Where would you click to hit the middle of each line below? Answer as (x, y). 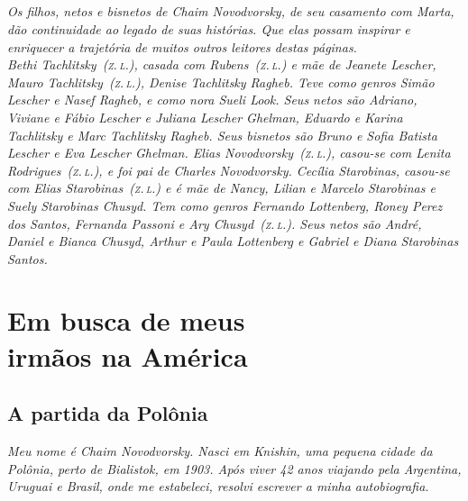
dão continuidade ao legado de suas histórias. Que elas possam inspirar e (209, 28)
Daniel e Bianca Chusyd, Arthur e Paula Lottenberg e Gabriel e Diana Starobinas (233, 241)
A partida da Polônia (108, 413)
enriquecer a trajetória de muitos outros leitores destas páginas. (182, 46)
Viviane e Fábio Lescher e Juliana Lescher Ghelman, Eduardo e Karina (205, 117)
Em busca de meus (126, 320)
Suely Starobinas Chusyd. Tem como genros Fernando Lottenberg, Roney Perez (225, 205)
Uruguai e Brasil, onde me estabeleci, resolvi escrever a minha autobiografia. (218, 486)
